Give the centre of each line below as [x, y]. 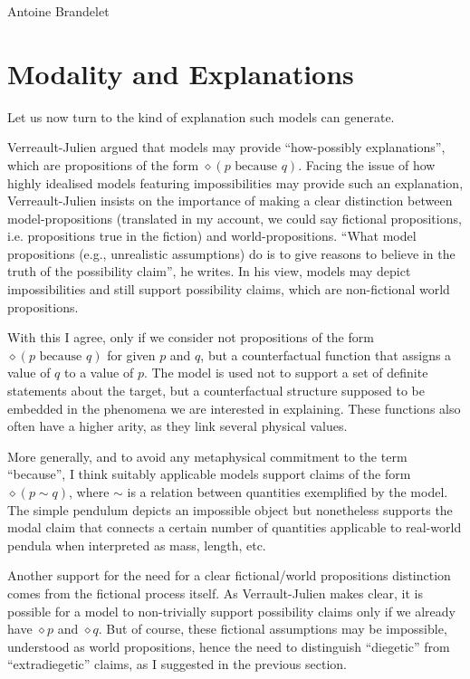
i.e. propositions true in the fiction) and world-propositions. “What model [212, 236]
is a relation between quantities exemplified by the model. [288, 492]
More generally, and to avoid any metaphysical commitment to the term [207, 456]
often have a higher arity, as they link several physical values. [177, 426]
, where [89, 492]
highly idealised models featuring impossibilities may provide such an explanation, [235, 182]
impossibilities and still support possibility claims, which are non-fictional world [229, 289]
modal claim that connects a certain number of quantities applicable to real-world [235, 527]
